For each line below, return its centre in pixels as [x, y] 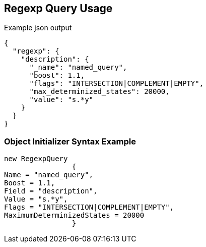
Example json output [38, 28]
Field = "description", [51, 191]
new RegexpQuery [36, 159]
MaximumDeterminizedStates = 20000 [74, 215]
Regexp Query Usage [58, 8]
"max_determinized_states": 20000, [99, 92]
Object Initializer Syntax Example [70, 141]
